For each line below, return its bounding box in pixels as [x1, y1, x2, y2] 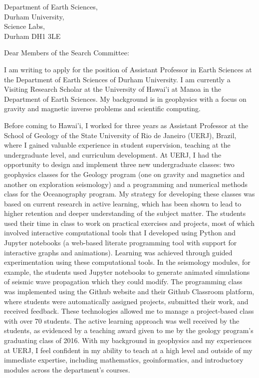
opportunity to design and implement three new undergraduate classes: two [4, 159, 235, 170]
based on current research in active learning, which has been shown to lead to [4, 198, 242, 208]
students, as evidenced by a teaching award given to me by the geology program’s [4, 325, 254, 336]
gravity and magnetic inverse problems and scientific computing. [4, 103, 201, 114]
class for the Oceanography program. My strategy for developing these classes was [4, 189, 255, 199]
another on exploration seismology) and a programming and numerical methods [4, 179, 248, 189]
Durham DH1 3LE [4, 30, 61, 41]
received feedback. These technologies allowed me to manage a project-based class [4, 306, 254, 316]
